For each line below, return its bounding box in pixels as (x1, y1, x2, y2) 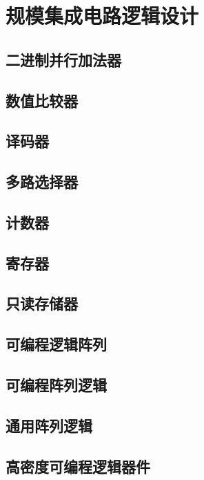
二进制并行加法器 (6, 48, 121, 70)
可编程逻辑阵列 (6, 333, 107, 355)
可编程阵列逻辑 (6, 374, 107, 396)
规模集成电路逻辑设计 (6, 1, 199, 30)
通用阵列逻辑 (6, 414, 92, 436)
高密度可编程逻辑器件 (6, 455, 150, 477)
